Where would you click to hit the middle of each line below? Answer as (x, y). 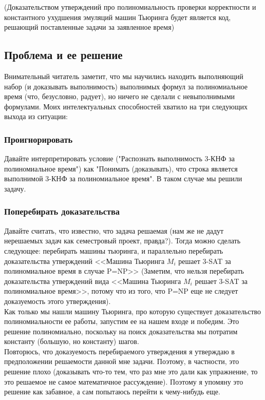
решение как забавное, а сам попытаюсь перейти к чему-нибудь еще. (112, 392)
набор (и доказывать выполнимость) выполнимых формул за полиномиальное (126, 86)
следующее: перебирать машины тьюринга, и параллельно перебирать (114, 250)
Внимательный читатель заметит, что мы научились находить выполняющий (124, 76)
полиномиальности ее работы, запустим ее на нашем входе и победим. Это (122, 321)
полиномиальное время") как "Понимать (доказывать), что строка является (121, 168)
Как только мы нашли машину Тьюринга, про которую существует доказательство (133, 311)
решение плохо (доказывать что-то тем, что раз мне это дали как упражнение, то (131, 372)
